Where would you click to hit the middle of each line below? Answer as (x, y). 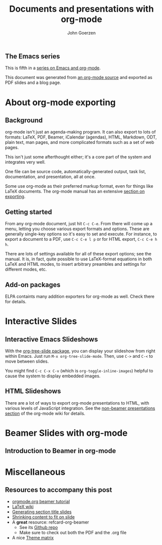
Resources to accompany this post (59, 490)
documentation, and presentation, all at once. (50, 177)
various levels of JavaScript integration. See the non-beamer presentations (80, 408)
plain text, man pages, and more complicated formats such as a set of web (80, 142)
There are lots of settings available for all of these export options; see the (78, 254)
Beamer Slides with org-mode (66, 433)
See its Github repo (39, 527)
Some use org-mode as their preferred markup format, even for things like (79, 186)
